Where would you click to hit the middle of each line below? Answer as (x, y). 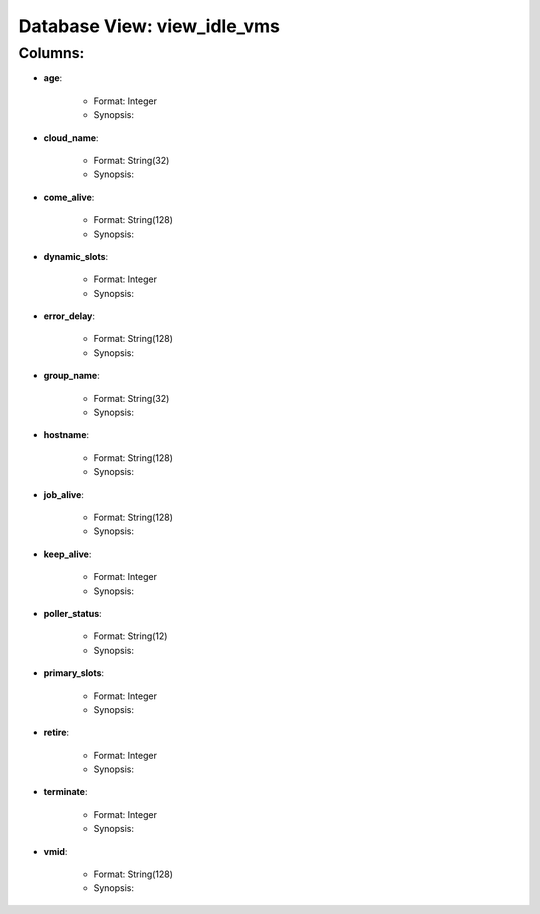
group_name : (71, 376)
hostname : (66, 435)
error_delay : (69, 316)
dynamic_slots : (76, 256)
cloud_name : (71, 137)
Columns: (51, 53)
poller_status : (72, 613)
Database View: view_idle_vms (149, 26)
